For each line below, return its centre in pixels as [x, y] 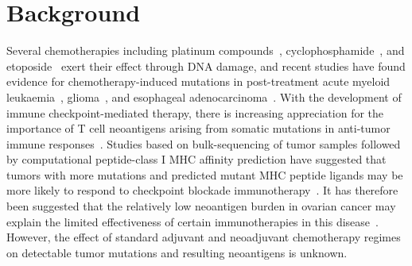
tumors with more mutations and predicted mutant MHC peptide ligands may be [205, 174]
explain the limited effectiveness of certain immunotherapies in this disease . [192, 221]
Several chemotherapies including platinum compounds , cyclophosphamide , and [206, 50]
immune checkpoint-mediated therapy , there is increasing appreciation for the [195, 112]
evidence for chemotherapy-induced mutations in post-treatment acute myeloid [198, 81]
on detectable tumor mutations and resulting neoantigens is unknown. [177, 252]
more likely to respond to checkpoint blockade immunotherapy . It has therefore [202, 190]
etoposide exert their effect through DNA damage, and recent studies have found [206, 66]
